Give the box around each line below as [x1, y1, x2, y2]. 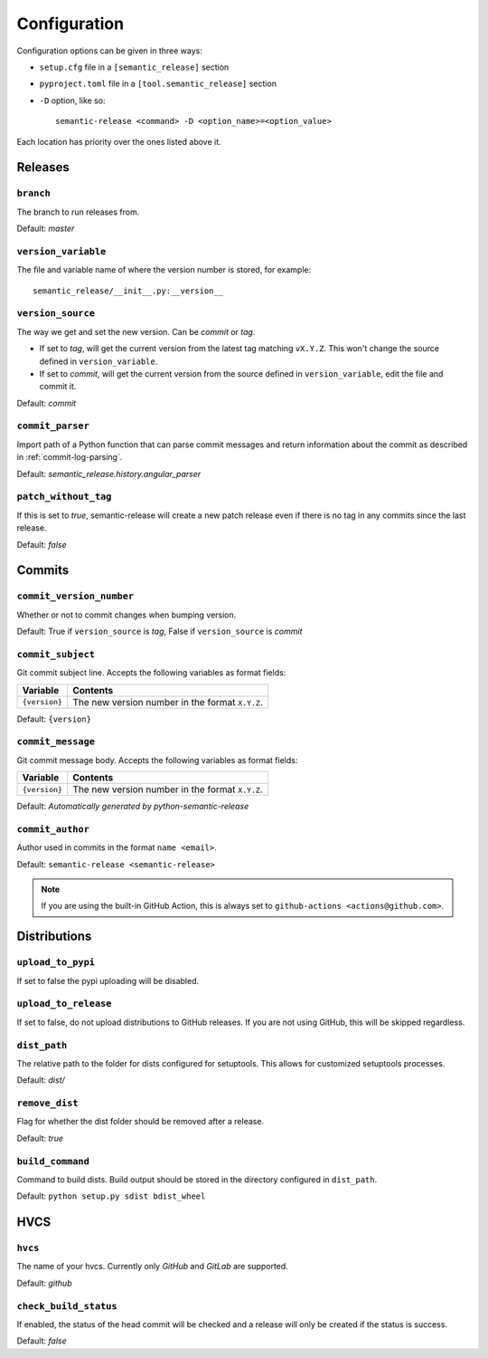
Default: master [16, 223, 75, 234]
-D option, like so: [39, 95, 106, 106]
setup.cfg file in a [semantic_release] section [39, 62, 230, 72]
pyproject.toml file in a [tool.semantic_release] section [39, 78, 277, 90]
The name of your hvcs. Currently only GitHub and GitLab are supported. [16, 1261, 288, 1272]
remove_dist [16, 1097, 79, 1109]
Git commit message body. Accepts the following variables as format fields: [16, 754, 298, 765]
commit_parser [16, 420, 90, 432]
